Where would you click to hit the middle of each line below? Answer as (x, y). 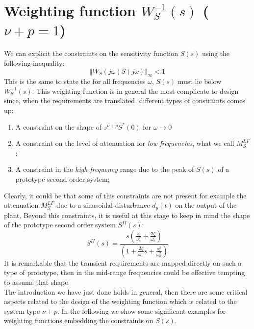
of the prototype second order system (60, 225)
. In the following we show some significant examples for (142, 311)
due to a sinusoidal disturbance (103, 205)
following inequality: (34, 63)
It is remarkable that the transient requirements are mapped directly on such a (123, 262)
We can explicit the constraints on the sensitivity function (91, 53)
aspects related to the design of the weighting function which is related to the (120, 301)
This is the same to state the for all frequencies (75, 81)
